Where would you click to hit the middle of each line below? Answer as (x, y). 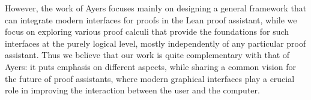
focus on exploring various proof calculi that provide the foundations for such (147, 31)
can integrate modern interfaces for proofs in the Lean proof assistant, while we (151, 19)
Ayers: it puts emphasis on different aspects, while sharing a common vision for (150, 66)
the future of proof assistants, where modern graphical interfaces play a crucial (150, 78)
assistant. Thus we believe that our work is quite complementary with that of (147, 55)
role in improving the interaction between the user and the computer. (132, 90)
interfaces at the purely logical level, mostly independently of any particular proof (155, 43)
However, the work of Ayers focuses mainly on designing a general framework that (156, 8)
